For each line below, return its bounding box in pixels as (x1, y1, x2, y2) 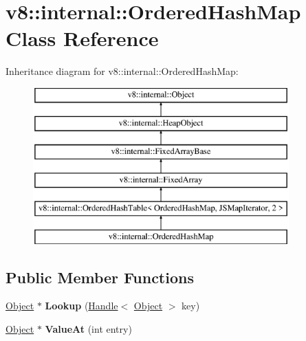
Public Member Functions (6, 266, 194, 287)
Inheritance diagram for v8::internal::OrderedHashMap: (6, 64, 239, 78)
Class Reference (6, 24, 159, 52)
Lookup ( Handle (45, 298, 118, 313)
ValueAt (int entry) (45, 322, 132, 336)
